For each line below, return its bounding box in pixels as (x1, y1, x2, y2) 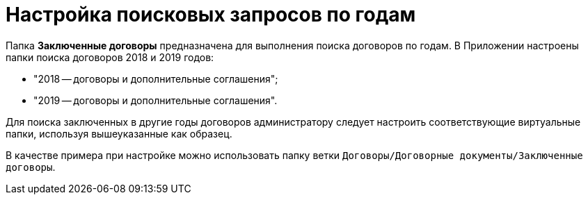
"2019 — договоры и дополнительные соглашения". (33, 94, 278, 106)
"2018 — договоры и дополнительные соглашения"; (33, 72, 278, 85)
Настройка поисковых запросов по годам (6, 3, 416, 26)
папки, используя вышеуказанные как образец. (6, 127, 232, 140)
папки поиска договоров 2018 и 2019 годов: (6, 51, 214, 63)
